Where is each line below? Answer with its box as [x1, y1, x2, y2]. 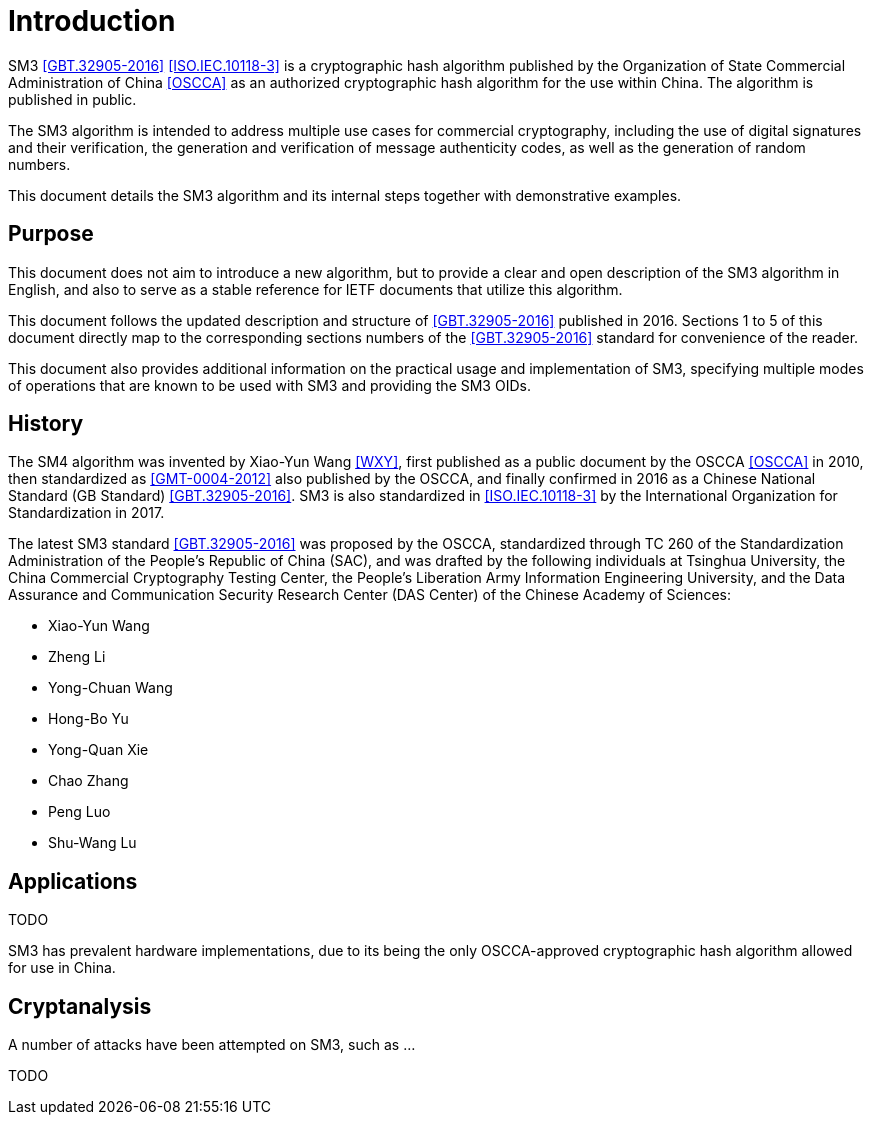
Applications [8, 868, 138, 894]
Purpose [8, 221, 94, 247]
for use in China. [8, 959, 116, 977]
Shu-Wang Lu [48, 834, 137, 852]
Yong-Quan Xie [48, 741, 149, 759]
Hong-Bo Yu [48, 710, 129, 728]
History [8, 411, 84, 437]
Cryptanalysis [8, 993, 152, 1019]
